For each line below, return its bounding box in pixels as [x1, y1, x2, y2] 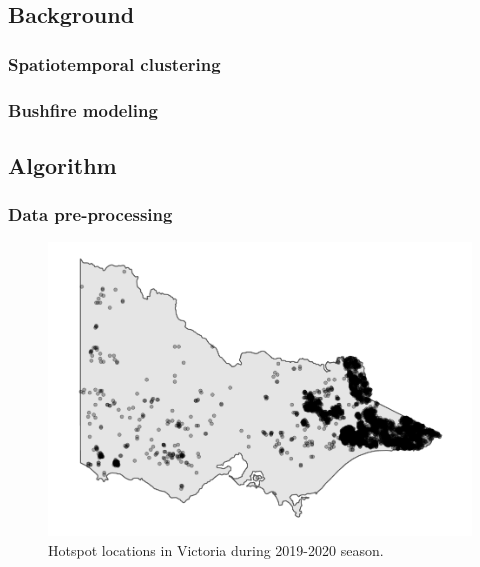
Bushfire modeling [8, 97, 158, 122]
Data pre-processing [8, 202, 173, 227]
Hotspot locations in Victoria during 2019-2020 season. [48, 539, 384, 560]
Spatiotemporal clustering [8, 51, 221, 76]
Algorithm [8, 149, 117, 180]
